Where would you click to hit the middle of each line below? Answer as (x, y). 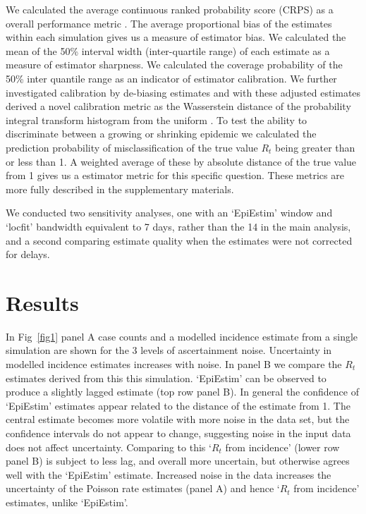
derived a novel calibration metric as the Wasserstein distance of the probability (178, 106)
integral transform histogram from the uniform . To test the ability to (157, 120)
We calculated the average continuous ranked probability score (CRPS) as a (170, 9)
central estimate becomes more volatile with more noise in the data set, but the (178, 419)
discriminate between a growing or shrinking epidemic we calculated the (161, 134)
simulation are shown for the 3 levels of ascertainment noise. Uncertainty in (169, 350)
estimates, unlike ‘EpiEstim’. (67, 502)
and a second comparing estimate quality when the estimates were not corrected (179, 240)
